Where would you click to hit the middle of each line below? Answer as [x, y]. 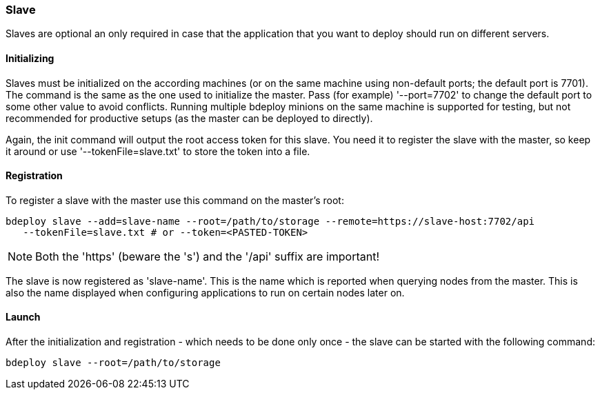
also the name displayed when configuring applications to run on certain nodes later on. [205, 292]
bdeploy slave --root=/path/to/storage [113, 363]
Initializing [30, 58]
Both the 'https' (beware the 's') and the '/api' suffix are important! [208, 256]
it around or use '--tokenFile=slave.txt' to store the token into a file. [158, 151]
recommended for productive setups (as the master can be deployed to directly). [189, 118]
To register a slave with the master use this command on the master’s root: [175, 200]
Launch [23, 317]
